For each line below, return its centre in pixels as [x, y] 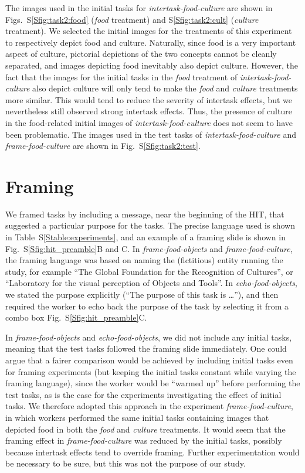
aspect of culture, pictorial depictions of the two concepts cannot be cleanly [141, 54]
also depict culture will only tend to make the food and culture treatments [165, 88]
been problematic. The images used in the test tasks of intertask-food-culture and [151, 134]
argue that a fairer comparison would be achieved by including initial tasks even [149, 360]
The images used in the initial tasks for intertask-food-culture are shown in [139, 8]
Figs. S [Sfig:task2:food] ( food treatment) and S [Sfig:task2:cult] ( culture [132, 19]
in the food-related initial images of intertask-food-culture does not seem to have [149, 122]
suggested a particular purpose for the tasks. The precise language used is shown [150, 225]
